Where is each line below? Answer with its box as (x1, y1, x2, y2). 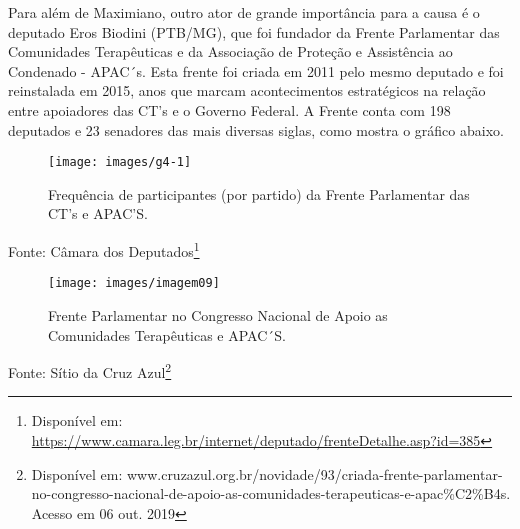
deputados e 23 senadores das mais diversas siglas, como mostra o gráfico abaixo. (8, 119, 504, 140)
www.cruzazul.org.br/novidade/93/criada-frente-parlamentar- (126, 463, 503, 484)
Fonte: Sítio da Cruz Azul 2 (8, 359, 172, 382)
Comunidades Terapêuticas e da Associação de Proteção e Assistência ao (8, 41, 453, 62)
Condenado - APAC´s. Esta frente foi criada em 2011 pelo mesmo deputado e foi (8, 60, 504, 81)
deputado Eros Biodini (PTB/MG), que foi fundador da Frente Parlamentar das (8, 21, 500, 42)
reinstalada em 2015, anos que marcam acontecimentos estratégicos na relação (8, 80, 486, 101)
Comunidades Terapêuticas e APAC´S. (48, 324, 286, 345)
